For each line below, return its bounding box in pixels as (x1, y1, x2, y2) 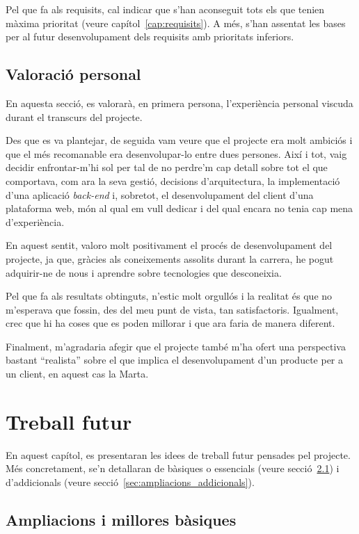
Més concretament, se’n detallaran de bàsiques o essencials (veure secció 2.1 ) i (6, 461, 340, 476)
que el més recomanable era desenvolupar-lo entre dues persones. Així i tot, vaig (6, 146, 347, 161)
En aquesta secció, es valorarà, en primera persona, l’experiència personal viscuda (6, 95, 353, 110)
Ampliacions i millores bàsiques (6, 508, 237, 530)
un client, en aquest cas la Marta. (6, 366, 149, 381)
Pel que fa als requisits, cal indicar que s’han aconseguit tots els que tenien (6, 2, 325, 16)
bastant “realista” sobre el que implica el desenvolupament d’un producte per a (6, 353, 344, 367)
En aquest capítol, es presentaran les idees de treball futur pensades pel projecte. (6, 447, 351, 462)
